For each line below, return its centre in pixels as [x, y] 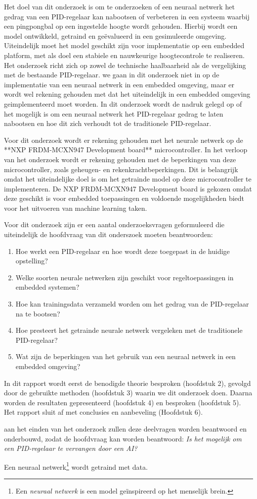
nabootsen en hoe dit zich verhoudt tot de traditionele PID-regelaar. [108, 123]
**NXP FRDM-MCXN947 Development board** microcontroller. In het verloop [126, 150]
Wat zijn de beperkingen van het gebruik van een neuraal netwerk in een [126, 356]
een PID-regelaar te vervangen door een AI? [71, 448]
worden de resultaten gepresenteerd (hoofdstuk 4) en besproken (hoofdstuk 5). [123, 402]
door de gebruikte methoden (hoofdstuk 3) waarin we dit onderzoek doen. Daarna [128, 393]
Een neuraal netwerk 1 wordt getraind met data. [76, 466]
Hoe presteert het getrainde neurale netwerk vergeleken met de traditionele [129, 330]
